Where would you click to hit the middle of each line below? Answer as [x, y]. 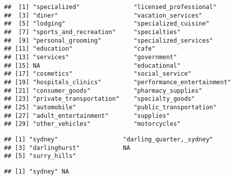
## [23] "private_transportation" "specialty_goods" [100, 99]
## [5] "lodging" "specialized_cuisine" [107, 24]
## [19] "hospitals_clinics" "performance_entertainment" [118, 82]
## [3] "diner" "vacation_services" [103, 15]
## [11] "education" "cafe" [80, 49]
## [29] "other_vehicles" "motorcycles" [92, 124]
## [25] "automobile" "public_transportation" [110, 107]
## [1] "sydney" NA [36, 171]
